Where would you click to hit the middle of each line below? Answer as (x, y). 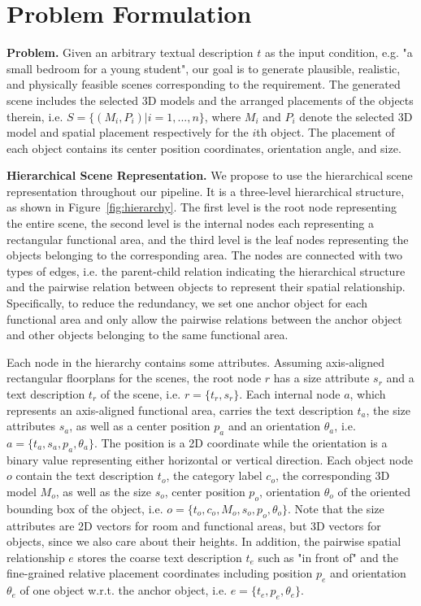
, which (368, 394)
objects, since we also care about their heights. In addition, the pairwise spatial (204, 541)
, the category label (214, 475)
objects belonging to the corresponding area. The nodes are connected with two (204, 255)
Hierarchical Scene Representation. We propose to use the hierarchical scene (210, 175)
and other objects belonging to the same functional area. (148, 335)
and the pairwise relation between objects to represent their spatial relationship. (206, 287)
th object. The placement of (326, 132)
